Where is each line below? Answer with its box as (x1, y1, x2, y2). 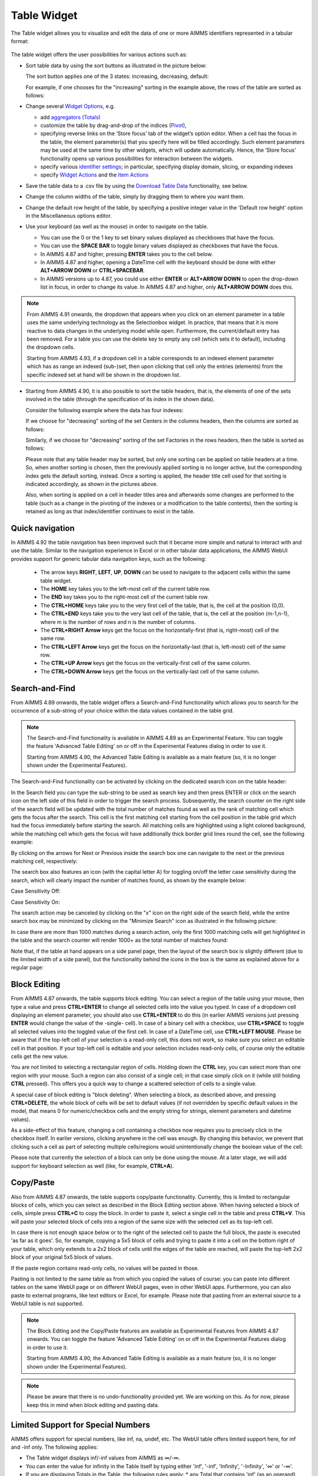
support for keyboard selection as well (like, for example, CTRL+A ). (11, 1162, 174, 1169)
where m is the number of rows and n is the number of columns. (40, 618, 196, 625)
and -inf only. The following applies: (11, 1444, 98, 1451)
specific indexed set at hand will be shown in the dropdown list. (26, 371, 181, 378)
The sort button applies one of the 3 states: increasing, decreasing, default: (25, 73, 209, 80)
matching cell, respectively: (11, 858, 78, 864)
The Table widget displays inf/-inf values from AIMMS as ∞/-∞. (25, 1454, 181, 1461)
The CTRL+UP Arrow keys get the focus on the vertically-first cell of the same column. (40, 659, 251, 667)
